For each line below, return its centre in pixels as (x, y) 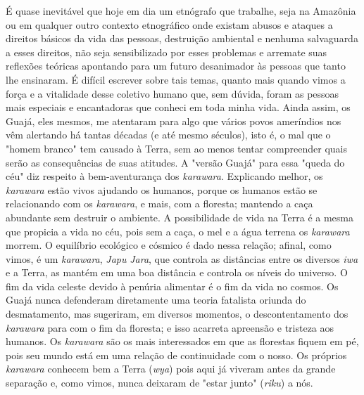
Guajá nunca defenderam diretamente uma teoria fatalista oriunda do (156, 300)
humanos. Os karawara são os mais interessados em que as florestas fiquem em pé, (182, 341)
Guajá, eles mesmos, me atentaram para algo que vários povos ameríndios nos (174, 121)
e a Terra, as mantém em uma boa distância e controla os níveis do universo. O (177, 272)
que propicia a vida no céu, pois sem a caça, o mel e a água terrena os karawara (178, 231)
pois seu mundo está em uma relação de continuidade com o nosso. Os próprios (176, 355)
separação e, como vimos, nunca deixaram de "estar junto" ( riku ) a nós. (159, 383)
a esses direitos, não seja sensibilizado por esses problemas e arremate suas (167, 52)
